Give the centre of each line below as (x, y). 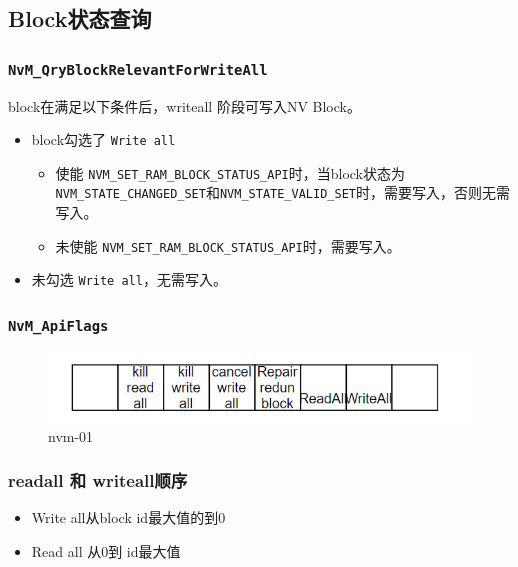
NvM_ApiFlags (58, 325)
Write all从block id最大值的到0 (128, 517)
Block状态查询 (80, 18)
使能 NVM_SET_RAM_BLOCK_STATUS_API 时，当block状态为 (230, 172)
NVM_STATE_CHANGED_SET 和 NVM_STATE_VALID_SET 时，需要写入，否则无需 (282, 192)
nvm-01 (71, 435)
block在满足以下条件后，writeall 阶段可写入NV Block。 (184, 105)
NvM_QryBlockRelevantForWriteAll (138, 69)
